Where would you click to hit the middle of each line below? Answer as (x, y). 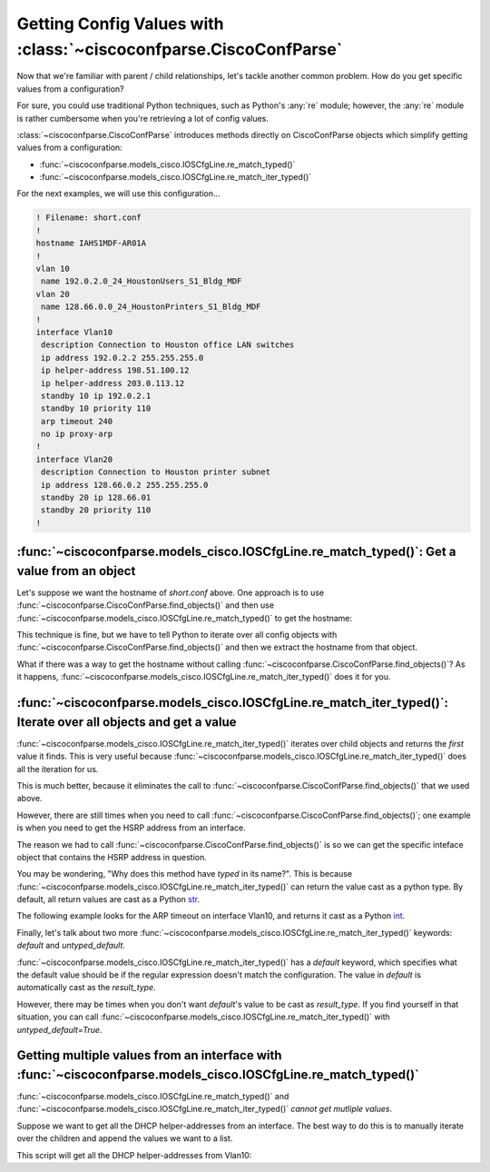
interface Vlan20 (74, 459)
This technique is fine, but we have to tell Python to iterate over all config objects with (177, 635)
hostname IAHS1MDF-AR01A (91, 243)
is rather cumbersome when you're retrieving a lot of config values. (143, 118)
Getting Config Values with (120, 24)
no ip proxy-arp (77, 434)
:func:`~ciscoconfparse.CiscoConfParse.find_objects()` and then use (146, 605)
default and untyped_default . (71, 946)
